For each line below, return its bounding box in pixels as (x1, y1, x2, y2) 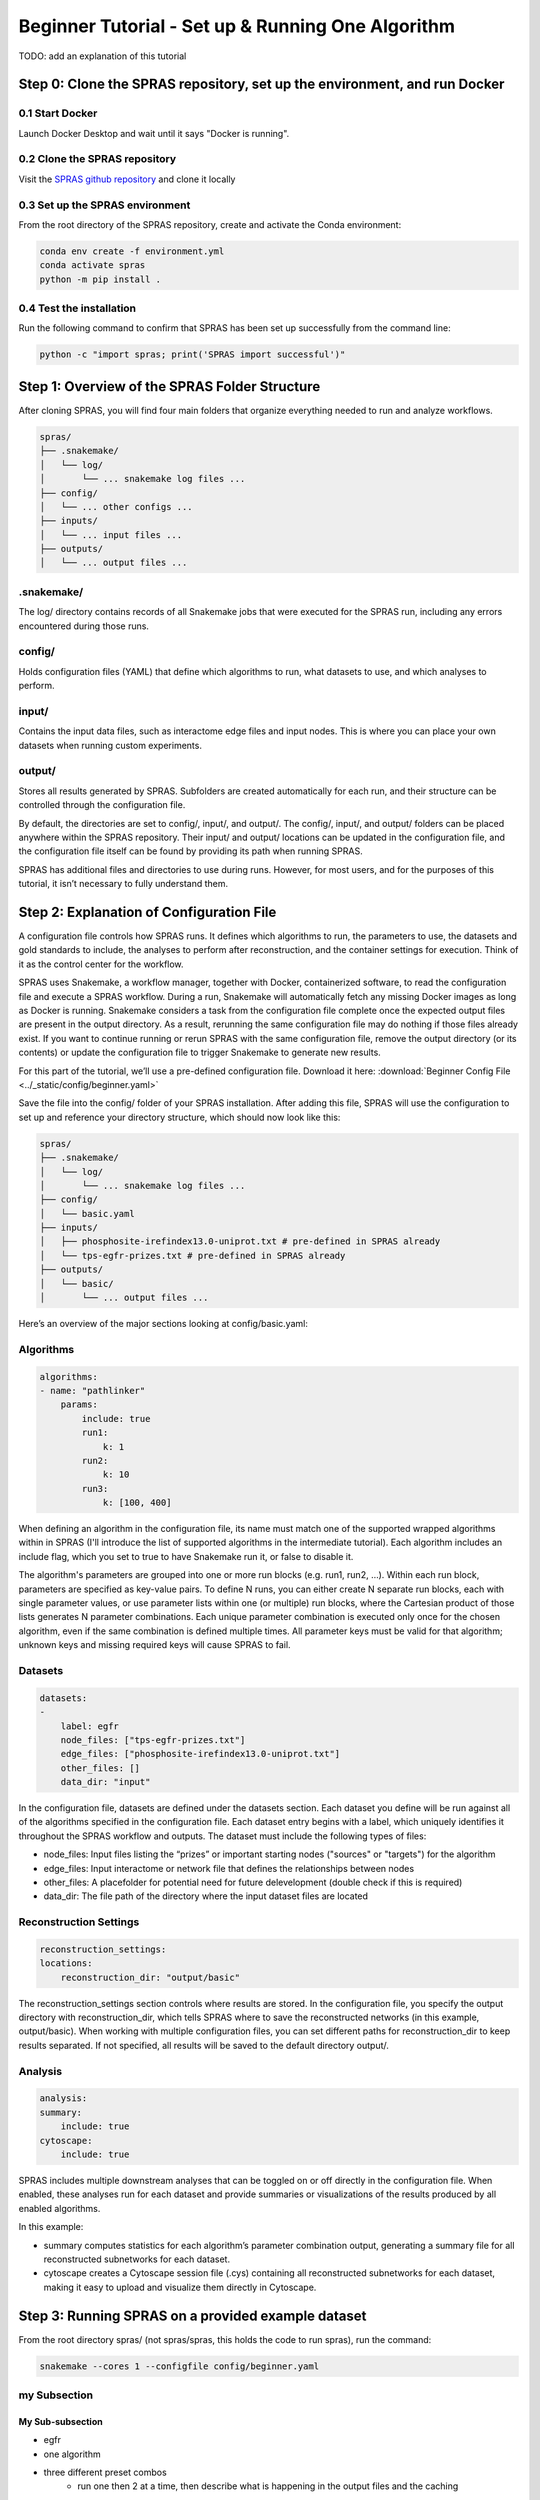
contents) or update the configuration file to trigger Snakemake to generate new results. (18, 1046, 382, 1059)
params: (60, 1399, 99, 1410)
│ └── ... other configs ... (39, 501, 194, 512)
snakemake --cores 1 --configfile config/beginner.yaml (39, 2360, 320, 2372)
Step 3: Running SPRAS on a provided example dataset (18, 2307, 367, 2324)
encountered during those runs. (18, 620, 150, 632)
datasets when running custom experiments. (18, 739, 202, 751)
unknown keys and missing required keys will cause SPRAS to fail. (18, 1639, 291, 1651)
